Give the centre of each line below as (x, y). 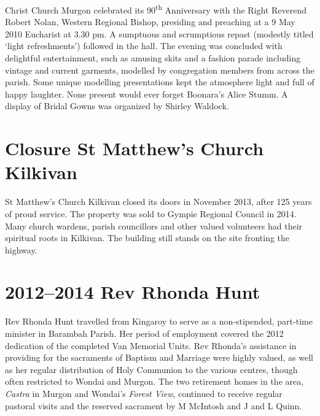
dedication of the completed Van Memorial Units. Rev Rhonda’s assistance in (151, 345)
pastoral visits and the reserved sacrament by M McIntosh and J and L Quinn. (154, 405)
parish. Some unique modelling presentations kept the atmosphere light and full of (160, 82)
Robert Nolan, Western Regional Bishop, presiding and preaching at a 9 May (150, 22)
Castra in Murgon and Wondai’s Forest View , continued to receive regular (144, 393)
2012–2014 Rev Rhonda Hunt (133, 292)
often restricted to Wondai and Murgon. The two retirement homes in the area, (154, 381)
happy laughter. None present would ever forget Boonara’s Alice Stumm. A (146, 94)
